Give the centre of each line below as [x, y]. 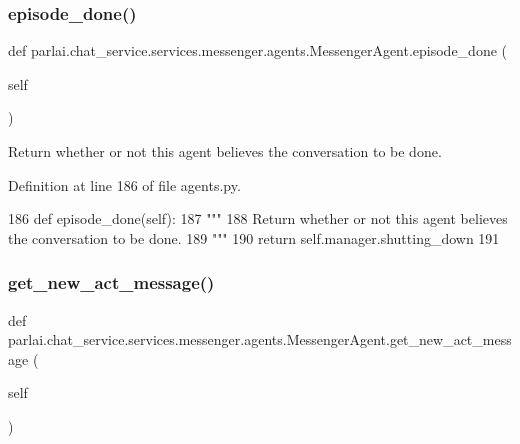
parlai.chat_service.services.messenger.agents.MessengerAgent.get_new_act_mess [260, 339]
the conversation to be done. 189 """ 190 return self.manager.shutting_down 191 [254, 237]
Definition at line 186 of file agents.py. [124, 184]
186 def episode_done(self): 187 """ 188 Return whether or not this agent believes [258, 218]
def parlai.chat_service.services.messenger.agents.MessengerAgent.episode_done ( [258, 50]
